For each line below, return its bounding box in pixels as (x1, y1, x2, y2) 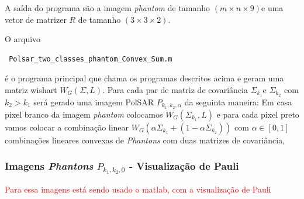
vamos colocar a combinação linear (5, 121, 129, 133)
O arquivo (5, 33, 41, 45)
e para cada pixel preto (216, 108, 299, 120)
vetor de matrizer (5, 13, 67, 25)
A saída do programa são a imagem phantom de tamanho (5, 2, 210, 13)
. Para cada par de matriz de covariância (102, 83, 248, 95)
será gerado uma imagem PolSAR (33, 95, 154, 108)
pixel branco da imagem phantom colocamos (5, 108, 163, 120)
